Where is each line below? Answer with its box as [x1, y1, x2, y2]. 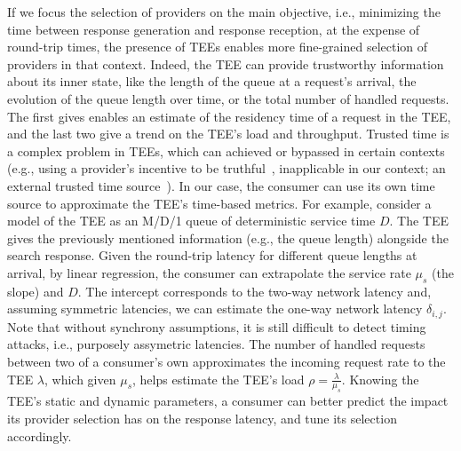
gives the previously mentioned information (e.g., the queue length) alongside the [7, 228, 449, 247]
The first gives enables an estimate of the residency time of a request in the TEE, [7, 107, 451, 125]
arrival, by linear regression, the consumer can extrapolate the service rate [7, 263, 411, 281]
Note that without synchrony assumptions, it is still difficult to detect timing [7, 317, 426, 336]
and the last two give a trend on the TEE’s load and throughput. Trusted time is [7, 124, 449, 143]
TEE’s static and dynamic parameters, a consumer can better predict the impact [7, 392, 449, 410]
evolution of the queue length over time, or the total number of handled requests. [7, 89, 449, 107]
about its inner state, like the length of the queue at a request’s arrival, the [7, 72, 417, 91]
